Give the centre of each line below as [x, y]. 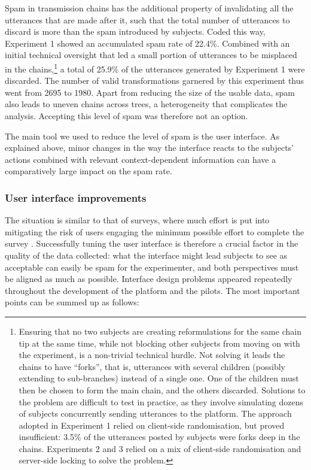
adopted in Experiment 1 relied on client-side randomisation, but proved [152, 425]
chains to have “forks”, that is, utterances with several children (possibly [152, 366]
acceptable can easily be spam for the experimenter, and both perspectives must [152, 267]
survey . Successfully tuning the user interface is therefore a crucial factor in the [152, 243]
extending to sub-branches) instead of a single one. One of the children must [159, 378]
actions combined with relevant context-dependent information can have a [141, 159]
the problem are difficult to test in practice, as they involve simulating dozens [161, 401]
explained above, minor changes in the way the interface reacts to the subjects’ [149, 148]
